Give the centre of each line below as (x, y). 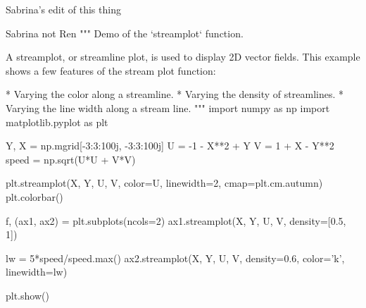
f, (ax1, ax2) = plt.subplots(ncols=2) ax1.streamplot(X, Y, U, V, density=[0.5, (176, 220)
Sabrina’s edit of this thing (63, 9)
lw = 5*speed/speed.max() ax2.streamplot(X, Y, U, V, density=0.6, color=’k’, (175, 258)
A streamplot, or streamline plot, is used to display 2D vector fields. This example (183, 57)
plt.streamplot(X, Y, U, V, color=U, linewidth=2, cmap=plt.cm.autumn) (164, 183)
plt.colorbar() (34, 196)
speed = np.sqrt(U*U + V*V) (71, 159)
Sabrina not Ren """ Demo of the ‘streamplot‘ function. (125, 33)
